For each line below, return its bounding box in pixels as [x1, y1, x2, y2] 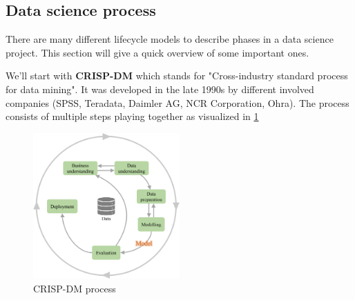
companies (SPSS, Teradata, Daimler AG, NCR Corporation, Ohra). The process [6, 95, 349, 110]
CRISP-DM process [33, 281, 116, 295]
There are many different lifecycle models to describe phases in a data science [6, 32, 334, 46]
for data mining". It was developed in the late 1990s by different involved [6, 81, 314, 96]
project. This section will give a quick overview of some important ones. [6, 45, 309, 59]
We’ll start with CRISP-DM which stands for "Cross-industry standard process [6, 68, 348, 83]
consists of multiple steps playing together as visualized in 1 [6, 109, 259, 123]
